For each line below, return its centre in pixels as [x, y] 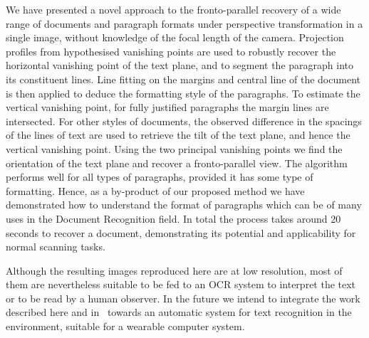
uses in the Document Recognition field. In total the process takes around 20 [173, 218]
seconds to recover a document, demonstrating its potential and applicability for [181, 232]
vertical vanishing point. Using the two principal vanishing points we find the [174, 148]
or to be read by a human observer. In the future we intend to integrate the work [183, 298]
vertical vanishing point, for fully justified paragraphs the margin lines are [167, 107]
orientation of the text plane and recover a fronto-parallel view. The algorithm [177, 163]
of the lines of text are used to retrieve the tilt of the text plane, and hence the [178, 135]
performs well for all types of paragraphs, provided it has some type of [160, 177]
